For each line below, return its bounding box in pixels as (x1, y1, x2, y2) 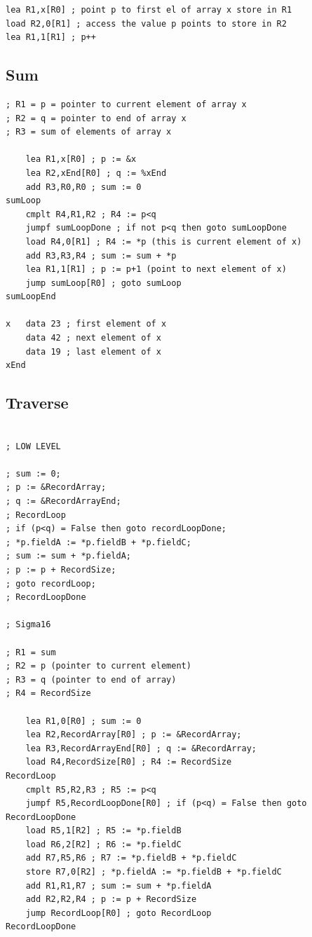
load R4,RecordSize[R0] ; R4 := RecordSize (25, 757, 232, 767)
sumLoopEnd (6, 292, 56, 302)
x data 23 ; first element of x (6, 319, 167, 329)
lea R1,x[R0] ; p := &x (25, 154, 137, 165)
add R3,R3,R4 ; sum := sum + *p (25, 250, 177, 261)
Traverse (6, 392, 69, 413)
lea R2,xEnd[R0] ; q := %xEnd (25, 167, 167, 178)
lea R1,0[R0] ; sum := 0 (25, 716, 142, 726)
